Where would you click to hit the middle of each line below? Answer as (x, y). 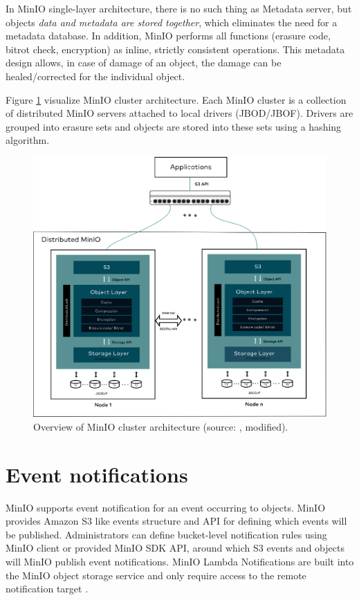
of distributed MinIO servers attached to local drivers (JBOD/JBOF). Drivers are (179, 113)
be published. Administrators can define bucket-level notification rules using (166, 534)
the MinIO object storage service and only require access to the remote (156, 575)
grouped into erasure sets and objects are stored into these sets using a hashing (174, 126)
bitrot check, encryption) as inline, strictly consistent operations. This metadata (175, 49)
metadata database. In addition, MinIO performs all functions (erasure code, (168, 36)
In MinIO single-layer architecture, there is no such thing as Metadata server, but (179, 8)
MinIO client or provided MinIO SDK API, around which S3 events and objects (175, 548)
